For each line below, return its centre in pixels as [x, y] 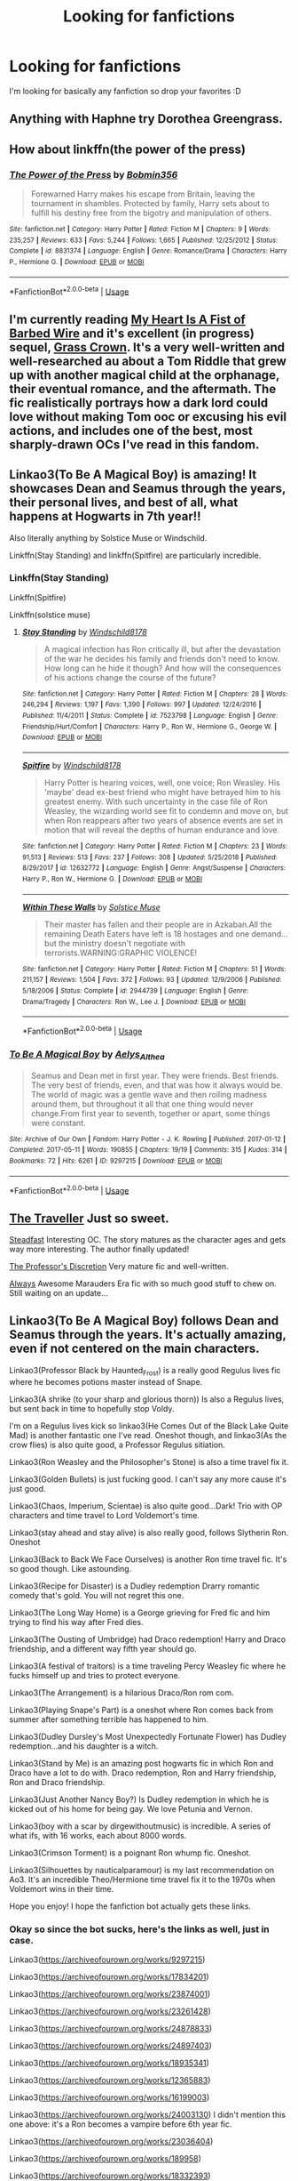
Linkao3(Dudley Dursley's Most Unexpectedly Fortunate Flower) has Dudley [148, 1736]
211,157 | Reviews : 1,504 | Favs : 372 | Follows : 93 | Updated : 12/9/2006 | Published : [152, 980]
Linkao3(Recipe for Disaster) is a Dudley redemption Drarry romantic [134, 1586]
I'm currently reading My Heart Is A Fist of [127, 319]
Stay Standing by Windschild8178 [85, 632]
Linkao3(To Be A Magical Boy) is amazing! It [133, 475]
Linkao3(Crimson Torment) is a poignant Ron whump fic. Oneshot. [130, 1853]
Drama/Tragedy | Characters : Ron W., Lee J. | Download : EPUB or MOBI [134, 1002]
